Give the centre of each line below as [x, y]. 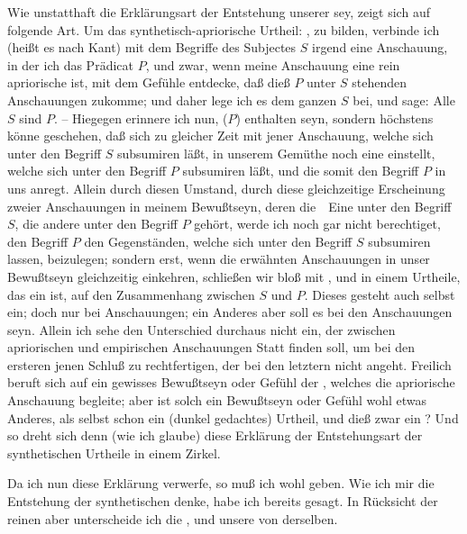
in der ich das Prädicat [70, 64]
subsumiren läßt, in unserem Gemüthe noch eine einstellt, [276, 153]
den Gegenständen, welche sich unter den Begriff [218, 241]
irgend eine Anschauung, [380, 47]
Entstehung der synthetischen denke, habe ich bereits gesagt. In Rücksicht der [223, 501]
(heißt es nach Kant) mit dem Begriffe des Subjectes [152, 47]
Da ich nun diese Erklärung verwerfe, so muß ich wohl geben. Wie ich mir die [221, 483]
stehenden [380, 82]
